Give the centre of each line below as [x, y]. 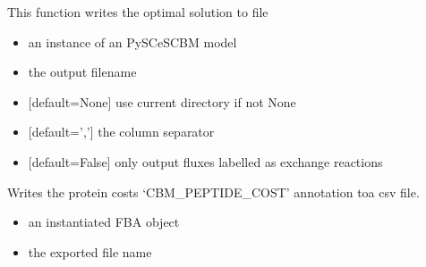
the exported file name [90, 251]
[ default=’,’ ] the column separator [121, 132]
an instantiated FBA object [104, 222]
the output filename [82, 72]
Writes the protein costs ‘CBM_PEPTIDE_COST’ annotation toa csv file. [213, 192]
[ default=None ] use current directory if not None [162, 101]
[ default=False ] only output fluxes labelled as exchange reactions [205, 161]
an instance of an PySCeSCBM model [132, 42]
